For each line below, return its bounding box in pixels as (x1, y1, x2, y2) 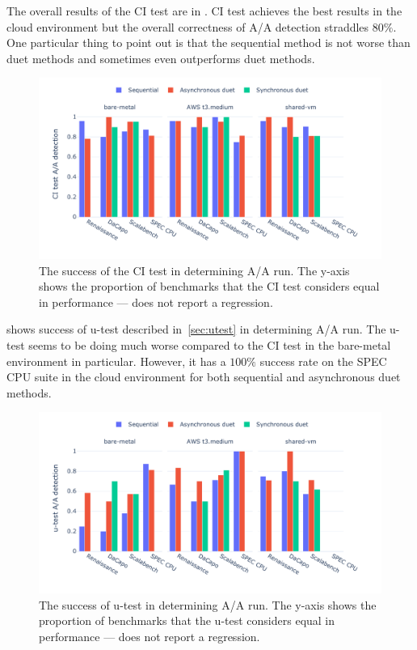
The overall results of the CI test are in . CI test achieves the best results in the (6, 2, 402, 19)
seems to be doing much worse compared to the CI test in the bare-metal (28, 336, 391, 353)
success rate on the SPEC (259, 352, 387, 369)
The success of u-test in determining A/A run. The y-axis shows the (39, 596, 377, 613)
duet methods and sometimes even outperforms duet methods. (6, 49, 315, 66)
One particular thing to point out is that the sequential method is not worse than (6, 34, 411, 51)
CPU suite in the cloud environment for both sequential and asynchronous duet (6, 368, 401, 385)
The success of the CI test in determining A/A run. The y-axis (39, 261, 350, 278)
